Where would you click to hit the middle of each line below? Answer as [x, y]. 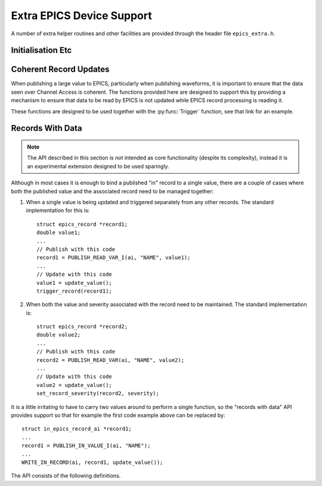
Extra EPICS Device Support [81, 16]
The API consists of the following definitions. [66, 476]
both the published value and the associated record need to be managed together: [112, 191]
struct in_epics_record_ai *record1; [77, 429]
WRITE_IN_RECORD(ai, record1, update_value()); [92, 462]
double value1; [59, 233]
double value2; [59, 335]
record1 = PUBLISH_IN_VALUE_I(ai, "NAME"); [86, 446]
